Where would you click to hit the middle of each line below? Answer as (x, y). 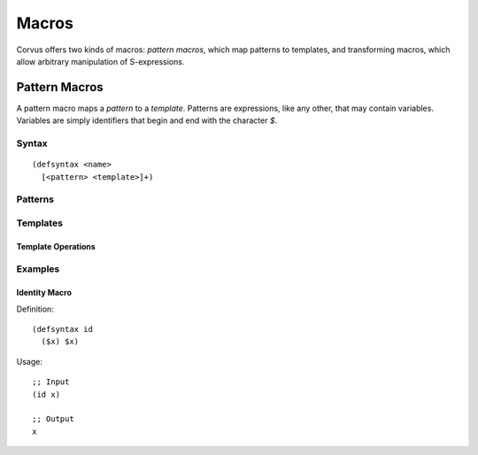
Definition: (35, 309)
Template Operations (56, 246)
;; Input (51, 382)
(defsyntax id (62, 329)
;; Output (53, 419)
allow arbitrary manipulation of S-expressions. (100, 61)
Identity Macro (44, 293)
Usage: (30, 361)
